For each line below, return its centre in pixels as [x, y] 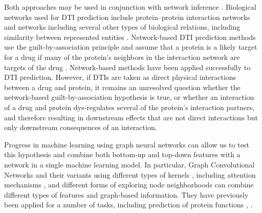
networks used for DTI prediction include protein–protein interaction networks [127, 17]
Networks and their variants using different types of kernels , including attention [130, 174]
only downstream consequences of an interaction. [81, 127]
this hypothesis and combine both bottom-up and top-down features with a [122, 154]
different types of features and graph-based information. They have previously [126, 194]
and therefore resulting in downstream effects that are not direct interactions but [131, 117]
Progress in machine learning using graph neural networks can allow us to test [127, 144]
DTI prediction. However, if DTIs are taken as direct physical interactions [120, 77]
